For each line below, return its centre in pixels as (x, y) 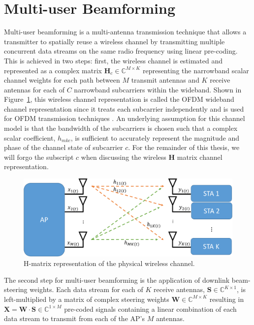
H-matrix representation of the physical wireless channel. (109, 263)
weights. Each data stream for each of (86, 289)
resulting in (227, 299)
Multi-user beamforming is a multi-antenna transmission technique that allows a (125, 32)
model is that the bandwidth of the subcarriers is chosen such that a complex (121, 128)
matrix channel (200, 157)
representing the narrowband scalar (196, 70)
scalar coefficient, (30, 137)
